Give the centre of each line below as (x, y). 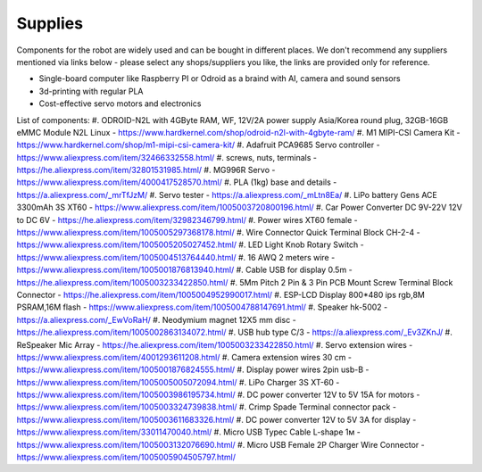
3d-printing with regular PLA (91, 91)
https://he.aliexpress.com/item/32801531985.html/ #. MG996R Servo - (146, 170)
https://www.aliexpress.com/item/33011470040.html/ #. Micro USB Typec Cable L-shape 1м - (188, 432)
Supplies (50, 23)
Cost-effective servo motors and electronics (120, 104)
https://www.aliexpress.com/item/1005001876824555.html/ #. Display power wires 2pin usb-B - (193, 369)
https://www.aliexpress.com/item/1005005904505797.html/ (126, 457)
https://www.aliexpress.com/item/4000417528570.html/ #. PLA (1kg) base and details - (177, 182)
